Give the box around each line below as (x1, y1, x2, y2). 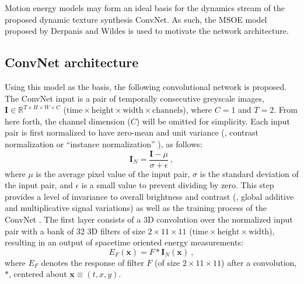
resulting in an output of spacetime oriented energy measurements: (5, 236, 243, 248)
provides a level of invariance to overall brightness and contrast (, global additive (5, 190, 294, 202)
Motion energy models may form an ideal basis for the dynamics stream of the (5, 2, 285, 13)
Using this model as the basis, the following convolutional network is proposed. (5, 80, 287, 92)
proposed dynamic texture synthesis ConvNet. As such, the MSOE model (5, 13, 267, 25)
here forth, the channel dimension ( (5, 115, 131, 127)
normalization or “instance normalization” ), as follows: (5, 137, 202, 150)
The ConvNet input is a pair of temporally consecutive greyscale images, (5, 92, 264, 104)
